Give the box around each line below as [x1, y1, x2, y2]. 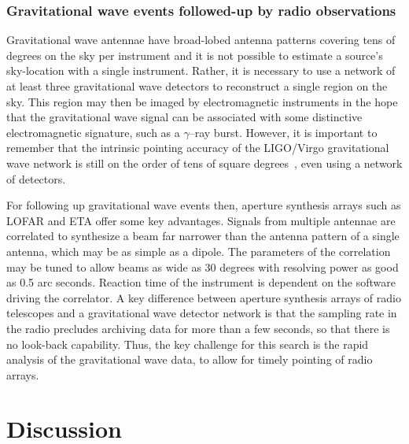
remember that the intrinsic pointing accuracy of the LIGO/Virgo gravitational [6, 139, 389, 156]
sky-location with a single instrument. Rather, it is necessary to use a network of [6, 62, 396, 79]
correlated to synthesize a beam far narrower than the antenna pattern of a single [6, 228, 400, 244]
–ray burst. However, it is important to [189, 124, 378, 140]
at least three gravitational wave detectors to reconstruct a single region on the [6, 78, 388, 94]
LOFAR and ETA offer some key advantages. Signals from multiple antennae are [6, 212, 396, 228]
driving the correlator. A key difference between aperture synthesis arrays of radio [6, 289, 401, 305]
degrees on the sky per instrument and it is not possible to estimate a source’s [6, 46, 383, 63]
